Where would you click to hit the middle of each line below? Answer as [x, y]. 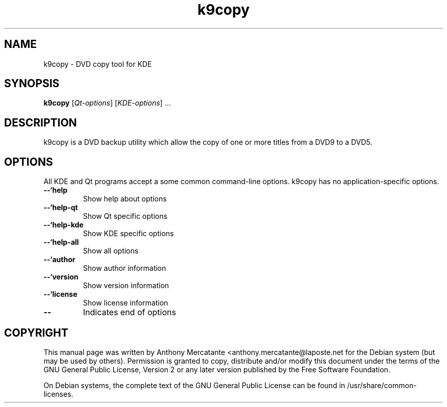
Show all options [111, 251]
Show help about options [125, 199]
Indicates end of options [129, 312]
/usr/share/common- [382, 385]
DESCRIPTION [41, 122]
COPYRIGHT [36, 333]
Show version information [126, 286]
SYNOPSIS [32, 84]
